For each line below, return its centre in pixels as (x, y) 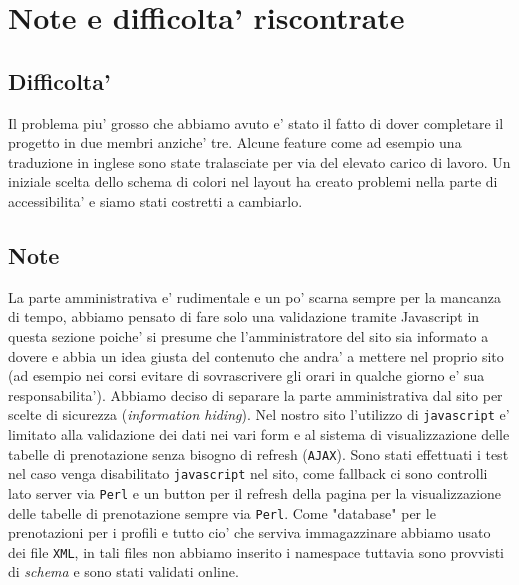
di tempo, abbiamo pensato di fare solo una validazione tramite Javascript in (244, 316)
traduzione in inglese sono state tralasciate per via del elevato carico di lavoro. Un (259, 161)
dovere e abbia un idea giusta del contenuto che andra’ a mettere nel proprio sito (256, 355)
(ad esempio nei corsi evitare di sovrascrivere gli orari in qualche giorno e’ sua (246, 375)
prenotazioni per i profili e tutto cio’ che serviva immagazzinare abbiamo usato (249, 532)
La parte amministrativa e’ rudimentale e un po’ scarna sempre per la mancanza (254, 296)
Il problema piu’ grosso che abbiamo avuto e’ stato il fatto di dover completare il (256, 122)
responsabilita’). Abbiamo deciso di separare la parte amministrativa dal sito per (255, 394)
